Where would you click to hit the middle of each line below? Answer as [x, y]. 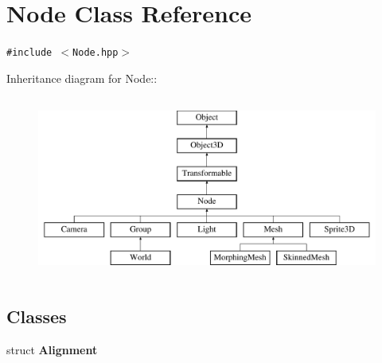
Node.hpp [95, 53]
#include [29, 53]
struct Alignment [52, 349]
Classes [37, 316]
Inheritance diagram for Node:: [82, 78]
